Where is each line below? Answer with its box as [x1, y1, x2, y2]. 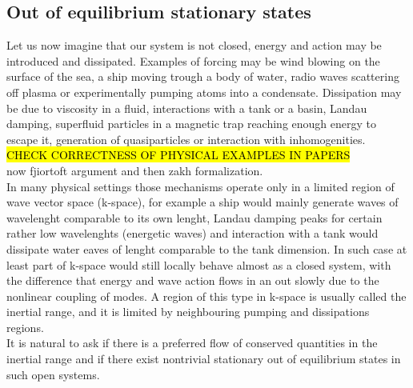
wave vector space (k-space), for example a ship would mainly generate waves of [6, 194, 399, 210]
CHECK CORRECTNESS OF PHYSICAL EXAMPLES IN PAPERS [6, 146, 351, 163]
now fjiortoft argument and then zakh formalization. [6, 162, 263, 178]
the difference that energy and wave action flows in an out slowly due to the [6, 272, 379, 289]
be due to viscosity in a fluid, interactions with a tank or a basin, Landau [6, 99, 367, 116]
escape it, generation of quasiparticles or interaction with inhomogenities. [6, 130, 366, 147]
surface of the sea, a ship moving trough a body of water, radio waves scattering [6, 68, 399, 85]
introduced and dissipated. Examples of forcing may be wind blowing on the [6, 52, 380, 69]
